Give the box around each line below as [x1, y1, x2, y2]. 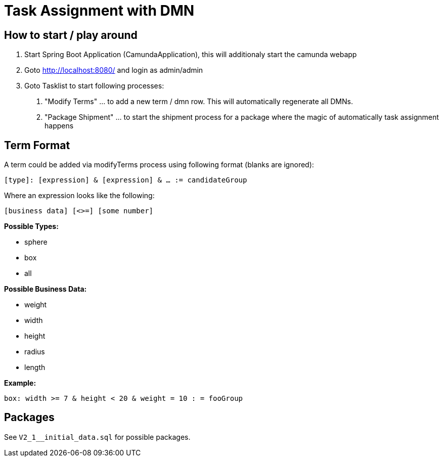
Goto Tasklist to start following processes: [24, 81, 164, 90]
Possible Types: [4, 222, 59, 231]
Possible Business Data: [4, 285, 87, 294]
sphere [24, 238, 48, 247]
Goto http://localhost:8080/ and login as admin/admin [24, 66, 203, 75]
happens [45, 121, 74, 130]
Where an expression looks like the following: [4, 191, 155, 200]
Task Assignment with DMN [4, 2, 195, 19]
